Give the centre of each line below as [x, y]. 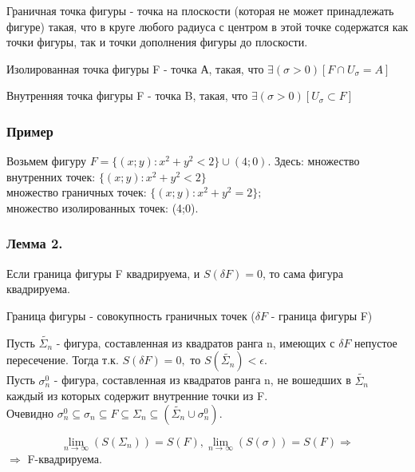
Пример [30, 131]
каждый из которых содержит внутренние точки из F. [137, 396]
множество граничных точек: [77, 192]
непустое [376, 342]
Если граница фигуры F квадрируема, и [103, 273]
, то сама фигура [302, 273]
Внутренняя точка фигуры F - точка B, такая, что [127, 95]
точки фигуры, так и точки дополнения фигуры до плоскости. [157, 42]
